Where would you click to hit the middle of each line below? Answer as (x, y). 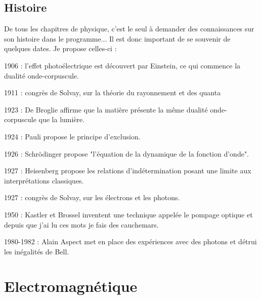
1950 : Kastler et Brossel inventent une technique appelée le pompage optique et (128, 214)
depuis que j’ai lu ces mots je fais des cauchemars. (81, 224)
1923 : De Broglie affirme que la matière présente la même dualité (106, 109)
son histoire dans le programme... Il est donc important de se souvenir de (117, 38)
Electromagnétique (71, 286)
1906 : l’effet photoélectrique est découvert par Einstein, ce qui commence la (122, 65)
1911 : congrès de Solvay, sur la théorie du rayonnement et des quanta (113, 92)
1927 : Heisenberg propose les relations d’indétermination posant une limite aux (128, 171)
